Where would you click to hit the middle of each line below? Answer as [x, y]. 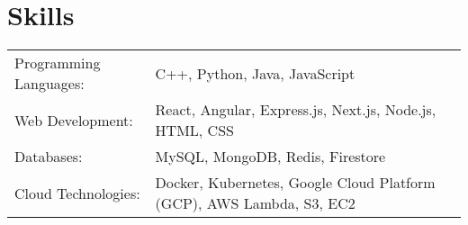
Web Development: [74, 120]
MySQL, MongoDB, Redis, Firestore [270, 157]
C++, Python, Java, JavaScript [255, 73]
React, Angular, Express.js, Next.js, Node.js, [296, 110]
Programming [58, 63]
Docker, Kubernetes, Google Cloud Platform [295, 183]
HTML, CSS [194, 130]
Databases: [49, 157]
